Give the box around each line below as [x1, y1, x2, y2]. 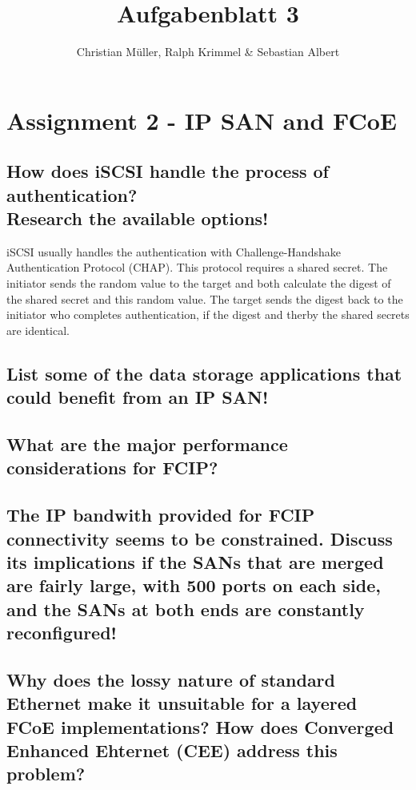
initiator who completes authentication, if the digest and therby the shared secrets [6, 306, 410, 323]
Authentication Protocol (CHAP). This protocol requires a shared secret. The [6, 259, 388, 276]
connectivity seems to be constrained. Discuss [6, 526, 393, 550]
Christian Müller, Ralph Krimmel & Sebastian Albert [76, 43, 340, 60]
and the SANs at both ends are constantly [6, 596, 365, 621]
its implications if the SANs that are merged [6, 549, 384, 574]
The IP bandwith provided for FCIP [6, 502, 315, 527]
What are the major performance [6, 432, 288, 457]
